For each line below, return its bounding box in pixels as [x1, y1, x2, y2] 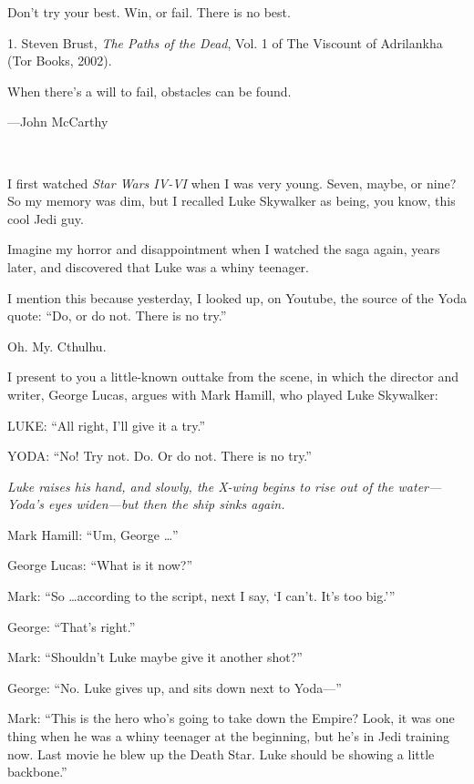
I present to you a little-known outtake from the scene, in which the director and [7, 367, 459, 386]
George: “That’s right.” [7, 616, 136, 636]
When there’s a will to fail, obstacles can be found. [7, 81, 292, 100]
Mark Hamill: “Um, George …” [7, 524, 179, 544]
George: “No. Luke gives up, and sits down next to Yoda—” [7, 677, 342, 697]
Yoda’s [7, 494, 45, 514]
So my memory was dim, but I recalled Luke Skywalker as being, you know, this [7, 191, 456, 210]
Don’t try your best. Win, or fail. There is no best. [7, 3, 291, 21]
